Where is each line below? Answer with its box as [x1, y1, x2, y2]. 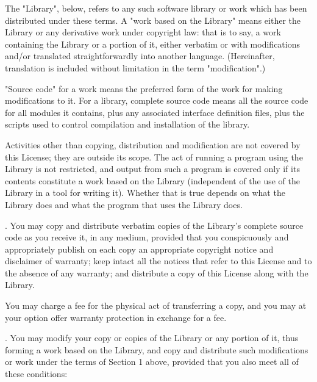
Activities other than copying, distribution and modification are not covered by [5, 138, 301, 151]
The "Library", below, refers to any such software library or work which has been [5, 2, 307, 14]
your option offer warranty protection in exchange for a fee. [5, 311, 227, 323]
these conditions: [5, 367, 68, 380]
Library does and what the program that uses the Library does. [5, 198, 243, 211]
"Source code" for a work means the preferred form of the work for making [5, 82, 283, 95]
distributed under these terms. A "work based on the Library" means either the [5, 13, 301, 26]
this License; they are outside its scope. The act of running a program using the [5, 150, 303, 163]
